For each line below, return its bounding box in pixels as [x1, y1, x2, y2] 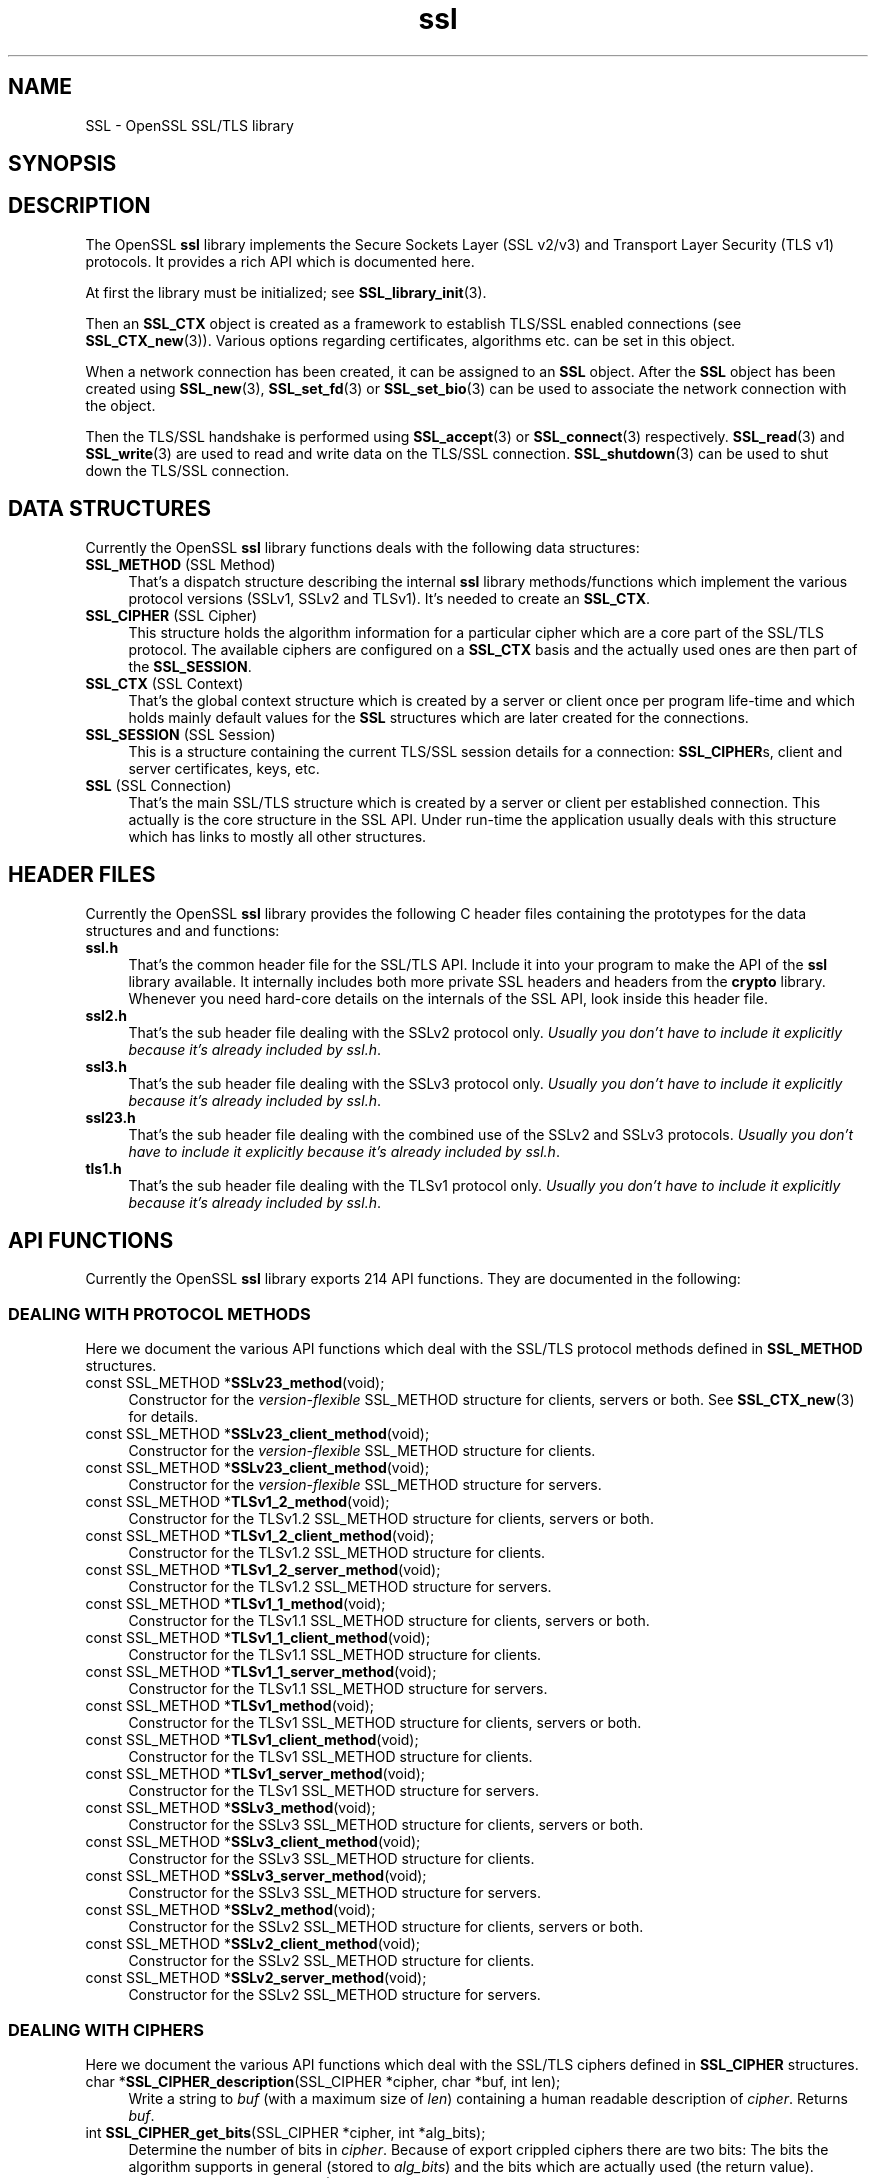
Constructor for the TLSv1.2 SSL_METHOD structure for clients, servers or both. [128, 1510, 654, 1528]
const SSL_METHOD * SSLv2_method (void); [85, 1901, 376, 1919]
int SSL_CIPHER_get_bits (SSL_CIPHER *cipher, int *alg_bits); [85, 2123, 486, 2141]
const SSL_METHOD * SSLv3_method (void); [85, 1799, 376, 1817]
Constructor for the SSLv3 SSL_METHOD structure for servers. [128, 1884, 541, 1902]
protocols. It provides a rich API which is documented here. [85, 252, 475, 270]
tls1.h [85, 1159, 122, 1177]
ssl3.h [85, 1057, 128, 1075]
